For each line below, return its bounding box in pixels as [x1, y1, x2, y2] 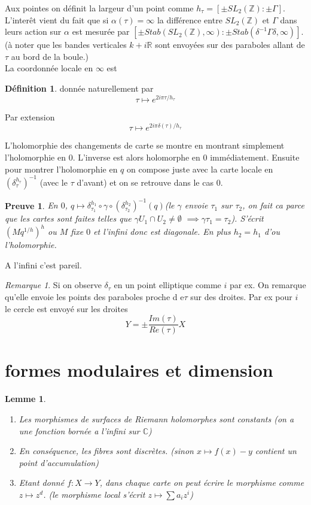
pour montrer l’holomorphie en [5, 162, 118, 175]
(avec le [39, 176, 68, 188]
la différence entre [157, 13, 222, 26]
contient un [255, 444, 297, 457]
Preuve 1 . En [5, 199, 58, 211]
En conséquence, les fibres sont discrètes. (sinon [19, 444, 194, 457]
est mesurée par [72, 25, 130, 38]
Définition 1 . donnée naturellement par [5, 81, 154, 94]
